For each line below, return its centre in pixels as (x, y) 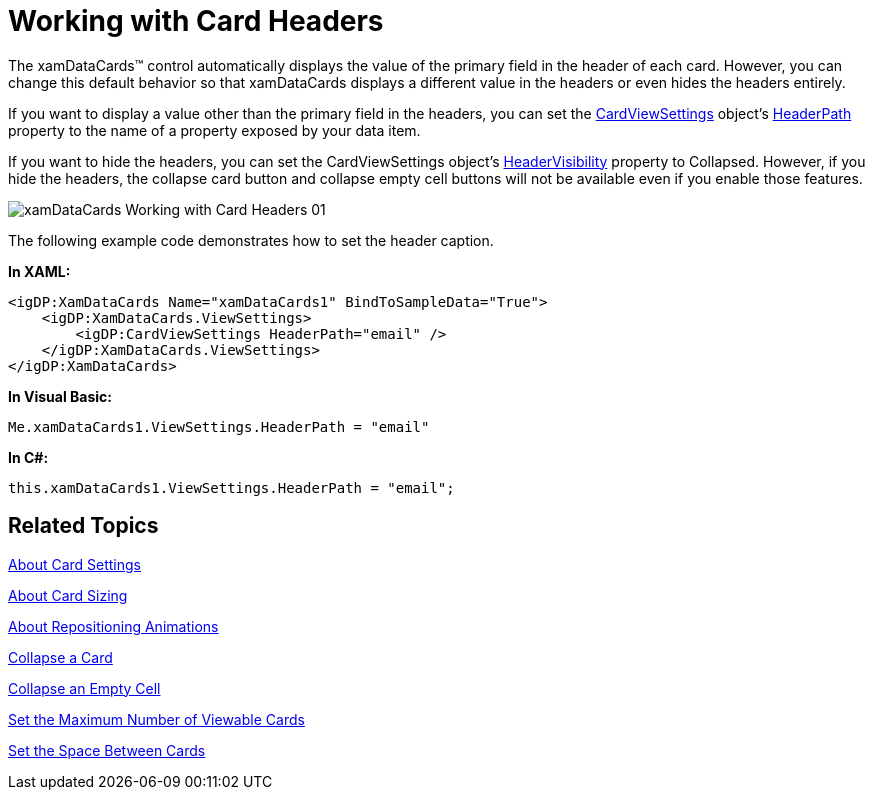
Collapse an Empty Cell (84, 688)
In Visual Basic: (60, 396)
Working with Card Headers (196, 21)
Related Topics (83, 526)
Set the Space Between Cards (107, 750)
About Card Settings (74, 564)
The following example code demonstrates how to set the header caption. (251, 240)
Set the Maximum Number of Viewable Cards (156, 719)
